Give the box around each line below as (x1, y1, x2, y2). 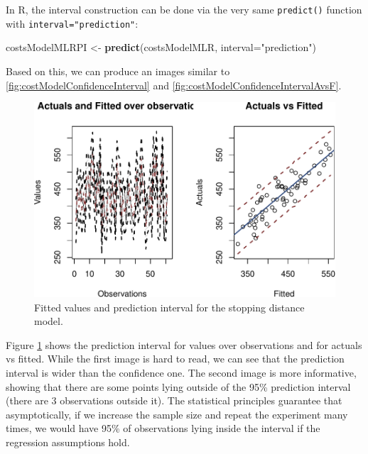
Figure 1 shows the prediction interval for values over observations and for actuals (6, 337, 362, 352)
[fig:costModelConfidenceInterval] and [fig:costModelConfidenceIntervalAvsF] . (6, 77, 342, 92)
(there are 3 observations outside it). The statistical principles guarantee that (6, 393, 342, 408)
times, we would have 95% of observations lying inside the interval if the (6, 421, 320, 436)
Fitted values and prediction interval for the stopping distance (34, 299, 305, 314)
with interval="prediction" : (6, 16, 139, 31)
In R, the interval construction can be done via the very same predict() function (6, 2, 362, 16)
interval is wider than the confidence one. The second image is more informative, (6, 365, 357, 380)
